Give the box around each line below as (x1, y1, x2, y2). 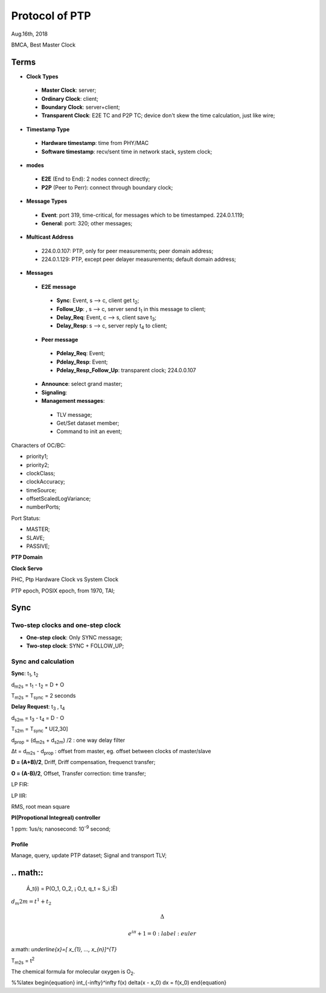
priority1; (26, 453, 48, 460)
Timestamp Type (26, 126, 70, 133)
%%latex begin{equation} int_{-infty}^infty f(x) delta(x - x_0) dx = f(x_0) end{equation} (11, 979, 226, 986)
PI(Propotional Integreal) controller (11, 814, 101, 821)
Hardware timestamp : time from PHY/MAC (41, 140, 149, 147)
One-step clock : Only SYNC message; (26, 634, 123, 641)
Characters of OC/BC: (11, 442, 66, 449)
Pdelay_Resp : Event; (56, 358, 108, 365)
